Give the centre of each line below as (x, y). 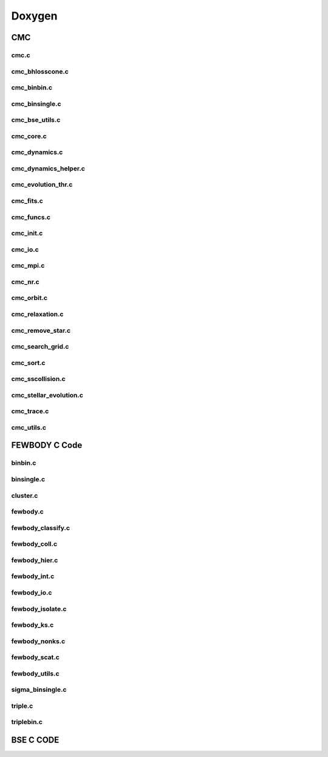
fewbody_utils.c (36, 674)
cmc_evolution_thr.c (42, 184)
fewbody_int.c (33, 576)
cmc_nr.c (25, 282)
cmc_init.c (27, 233)
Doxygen (34, 16)
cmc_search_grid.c (40, 347)
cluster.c (25, 495)
